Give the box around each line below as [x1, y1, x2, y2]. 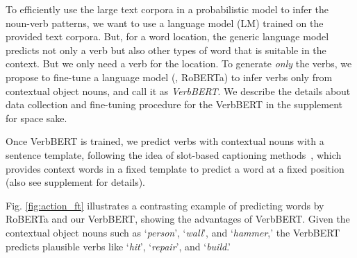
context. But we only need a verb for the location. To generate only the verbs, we [6, 56, 352, 71]
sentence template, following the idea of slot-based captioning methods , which [6, 147, 342, 162]
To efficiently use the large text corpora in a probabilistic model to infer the [6, 2, 329, 16]
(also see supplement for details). [6, 175, 145, 189]
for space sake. [6, 110, 67, 125]
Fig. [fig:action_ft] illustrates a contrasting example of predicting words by [6, 198, 324, 212]
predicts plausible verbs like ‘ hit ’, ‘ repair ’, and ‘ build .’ [6, 239, 231, 253]
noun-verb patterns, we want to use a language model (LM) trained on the [6, 15, 324, 30]
